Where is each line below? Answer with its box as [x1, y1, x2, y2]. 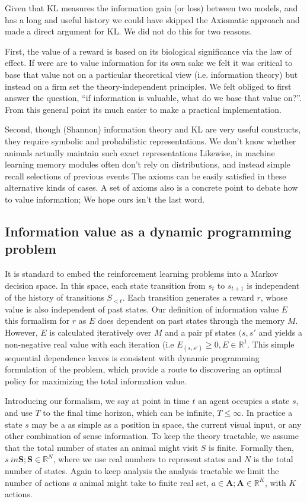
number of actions [5, 476, 70, 488]
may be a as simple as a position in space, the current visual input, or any [31, 418, 302, 430]
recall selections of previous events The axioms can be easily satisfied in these [5, 169, 286, 182]
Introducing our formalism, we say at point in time [5, 394, 190, 407]
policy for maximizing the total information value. [5, 374, 187, 387]
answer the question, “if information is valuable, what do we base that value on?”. [5, 91, 302, 104]
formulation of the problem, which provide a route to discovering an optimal [5, 363, 282, 375]
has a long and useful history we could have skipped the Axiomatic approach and [5, 13, 300, 26]
